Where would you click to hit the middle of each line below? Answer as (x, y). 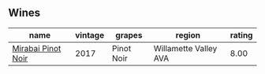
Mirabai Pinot (37, 48)
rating (241, 35)
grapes (129, 35)
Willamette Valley (185, 48)
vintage (90, 35)
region (188, 35)
